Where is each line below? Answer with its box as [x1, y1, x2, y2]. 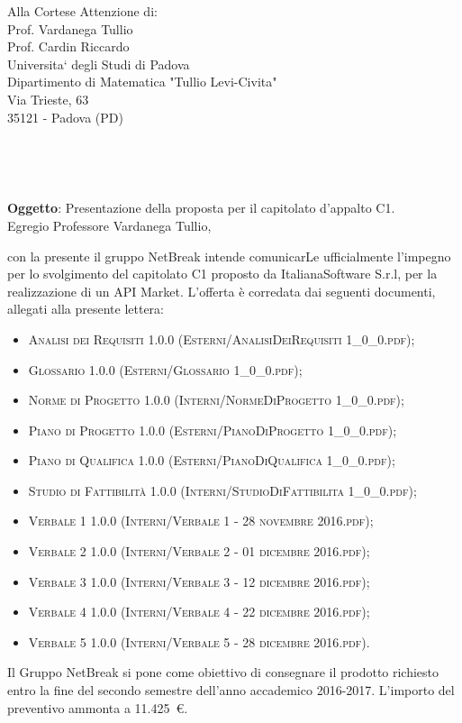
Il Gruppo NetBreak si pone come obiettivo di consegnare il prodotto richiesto [7, 663, 439, 682]
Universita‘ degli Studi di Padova [7, 54, 190, 73]
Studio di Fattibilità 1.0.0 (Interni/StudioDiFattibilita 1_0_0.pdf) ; [28, 480, 417, 499]
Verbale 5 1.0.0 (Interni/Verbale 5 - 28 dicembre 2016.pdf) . [28, 632, 370, 651]
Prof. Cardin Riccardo [7, 37, 130, 56]
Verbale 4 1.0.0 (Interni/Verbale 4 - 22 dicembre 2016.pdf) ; [28, 602, 370, 621]
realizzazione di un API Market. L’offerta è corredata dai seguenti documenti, [7, 281, 436, 300]
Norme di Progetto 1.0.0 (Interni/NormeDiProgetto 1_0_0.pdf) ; [28, 390, 404, 409]
